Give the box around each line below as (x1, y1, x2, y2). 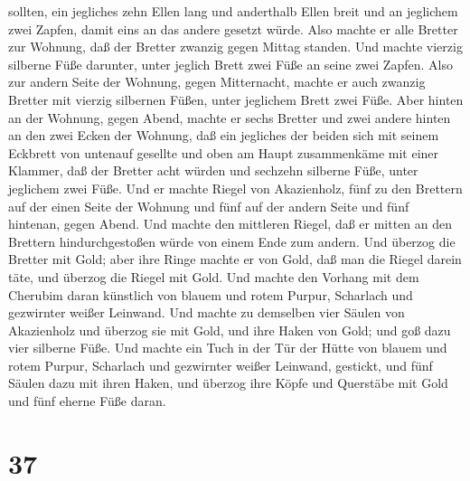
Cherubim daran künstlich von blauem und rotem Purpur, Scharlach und (8, 285, 413, 304)
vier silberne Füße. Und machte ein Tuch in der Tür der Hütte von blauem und (8, 338, 447, 357)
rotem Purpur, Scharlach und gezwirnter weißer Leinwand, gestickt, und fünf (8, 355, 433, 374)
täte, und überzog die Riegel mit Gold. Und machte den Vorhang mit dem (8, 267, 419, 286)
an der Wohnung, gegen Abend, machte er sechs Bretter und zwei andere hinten (8, 108, 451, 127)
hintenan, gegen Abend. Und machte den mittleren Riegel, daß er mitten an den (8, 214, 453, 233)
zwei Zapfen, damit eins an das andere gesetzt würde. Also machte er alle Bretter (8, 19, 458, 38)
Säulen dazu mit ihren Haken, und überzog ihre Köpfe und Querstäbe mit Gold (8, 373, 448, 392)
